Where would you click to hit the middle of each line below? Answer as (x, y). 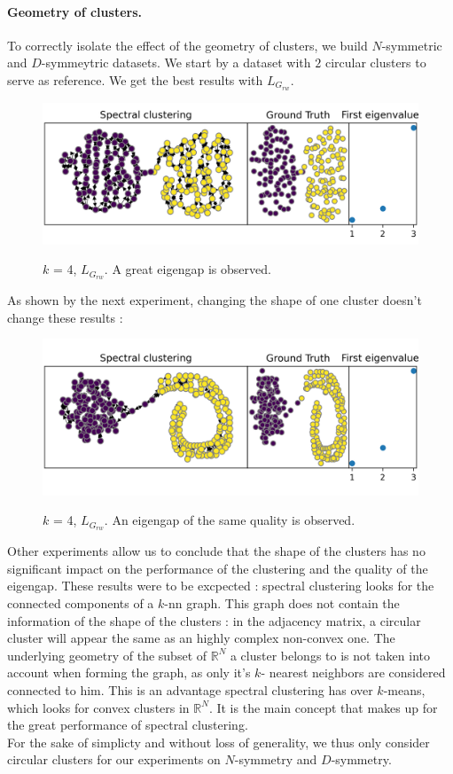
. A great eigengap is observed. (187, 269)
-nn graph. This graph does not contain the (282, 602)
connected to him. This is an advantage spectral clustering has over (190, 689)
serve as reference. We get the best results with (135, 79)
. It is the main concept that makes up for (323, 707)
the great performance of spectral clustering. (128, 725)
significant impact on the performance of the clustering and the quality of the (218, 568)
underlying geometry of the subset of (107, 655)
